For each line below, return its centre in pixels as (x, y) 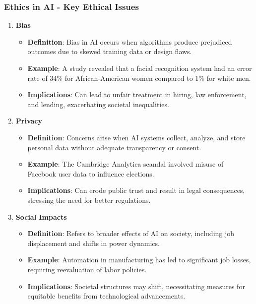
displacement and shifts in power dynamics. (94, 243)
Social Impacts (41, 216)
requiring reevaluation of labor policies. (87, 269)
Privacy (29, 121)
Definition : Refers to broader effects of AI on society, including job (131, 233)
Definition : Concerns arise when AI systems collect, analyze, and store (136, 137)
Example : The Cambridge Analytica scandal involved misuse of (126, 164)
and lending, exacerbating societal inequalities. (98, 104)
